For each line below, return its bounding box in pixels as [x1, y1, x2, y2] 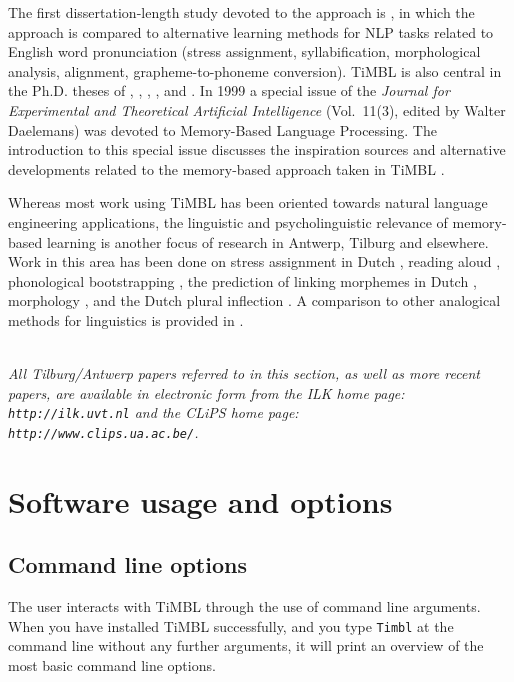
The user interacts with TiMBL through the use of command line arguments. [8, 596, 481, 617]
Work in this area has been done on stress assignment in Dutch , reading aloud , [8, 251, 501, 272]
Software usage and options [8, 480, 393, 521]
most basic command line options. [8, 655, 216, 676]
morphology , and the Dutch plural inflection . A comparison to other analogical [8, 290, 501, 311]
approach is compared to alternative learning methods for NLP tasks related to [8, 21, 494, 42]
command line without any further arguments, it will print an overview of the [8, 635, 484, 656]
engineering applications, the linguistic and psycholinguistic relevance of [8, 211, 448, 232]
